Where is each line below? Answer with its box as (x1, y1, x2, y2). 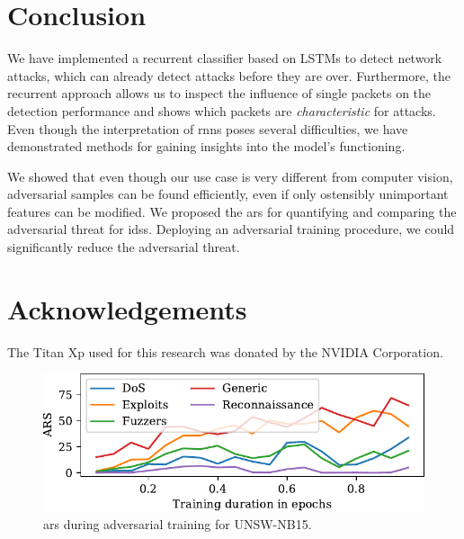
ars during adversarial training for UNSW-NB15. (43, 514, 312, 533)
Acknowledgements (7, 290, 247, 327)
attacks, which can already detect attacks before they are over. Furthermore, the (7, 66, 451, 85)
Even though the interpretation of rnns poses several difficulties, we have (7, 119, 408, 138)
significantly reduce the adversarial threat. (7, 238, 240, 256)
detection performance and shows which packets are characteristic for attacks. (7, 101, 436, 120)
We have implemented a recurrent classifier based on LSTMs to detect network (7, 49, 442, 67)
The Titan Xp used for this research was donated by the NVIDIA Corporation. (7, 342, 443, 361)
